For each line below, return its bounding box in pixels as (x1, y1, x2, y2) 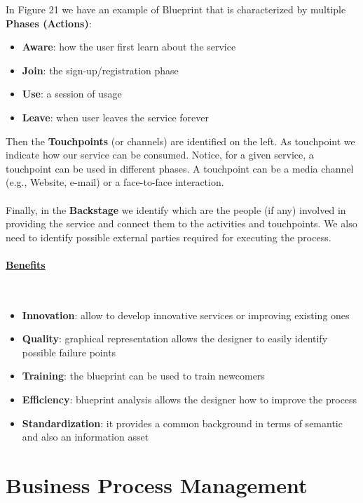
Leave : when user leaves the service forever (22, 109, 209, 124)
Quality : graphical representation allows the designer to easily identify (22, 331, 328, 346)
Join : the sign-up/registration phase (22, 62, 179, 77)
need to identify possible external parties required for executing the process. (6, 229, 331, 244)
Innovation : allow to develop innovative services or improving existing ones (22, 307, 350, 322)
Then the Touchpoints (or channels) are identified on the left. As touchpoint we (6, 133, 355, 148)
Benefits (6, 257, 46, 271)
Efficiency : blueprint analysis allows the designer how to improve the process (22, 392, 357, 407)
